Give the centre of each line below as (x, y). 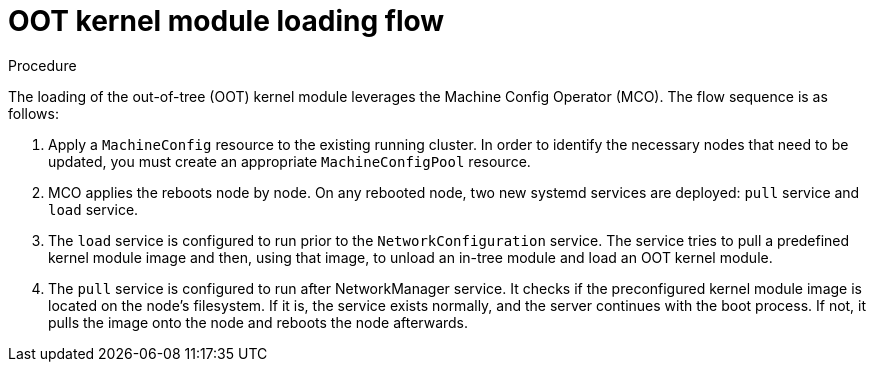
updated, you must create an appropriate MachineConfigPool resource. (289, 161)
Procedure (42, 65)
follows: (33, 113)
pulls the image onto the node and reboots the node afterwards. (258, 322)
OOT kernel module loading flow (226, 21)
